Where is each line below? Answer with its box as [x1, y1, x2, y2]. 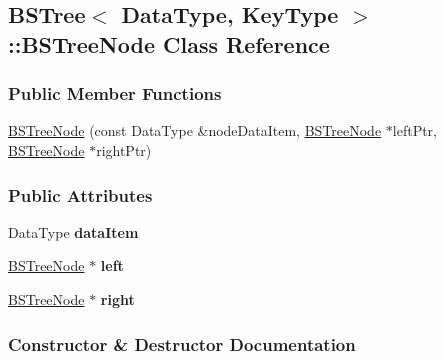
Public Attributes [8, 182, 153, 207]
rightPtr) [96, 139, 152, 160]
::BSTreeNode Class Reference [8, 28, 330, 59]
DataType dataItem [8, 221, 139, 242]
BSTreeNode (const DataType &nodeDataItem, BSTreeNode [8, 120, 382, 141]
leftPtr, [392, 120, 437, 141]
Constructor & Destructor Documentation [8, 331, 356, 356]
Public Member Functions [8, 81, 222, 106]
